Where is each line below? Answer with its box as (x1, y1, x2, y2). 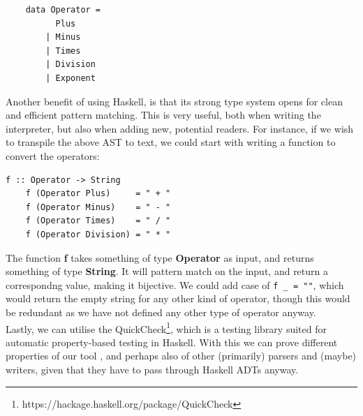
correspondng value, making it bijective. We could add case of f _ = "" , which (6, 277, 344, 292)
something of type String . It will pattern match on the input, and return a (6, 264, 328, 278)
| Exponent (45, 73, 96, 83)
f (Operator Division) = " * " (25, 229, 171, 239)
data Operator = (25, 5, 101, 15)
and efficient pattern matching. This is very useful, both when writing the (6, 107, 321, 122)
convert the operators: (6, 148, 100, 163)
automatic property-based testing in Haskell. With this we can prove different (6, 334, 338, 349)
